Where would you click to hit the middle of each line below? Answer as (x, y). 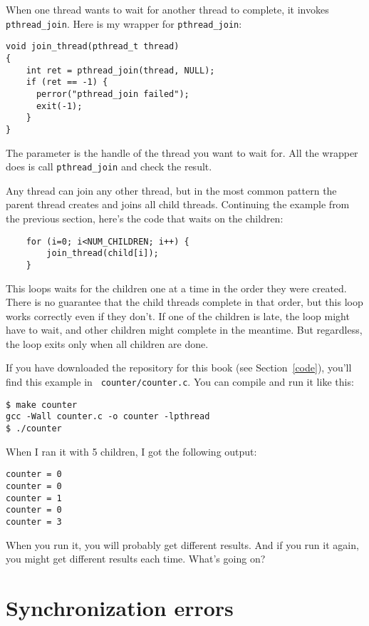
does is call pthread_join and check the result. (109, 166)
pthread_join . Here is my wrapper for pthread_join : (124, 23)
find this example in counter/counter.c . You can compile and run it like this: (180, 382)
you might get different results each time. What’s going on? (136, 559)
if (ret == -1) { (67, 82)
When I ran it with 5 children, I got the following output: (131, 451)
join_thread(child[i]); (103, 253)
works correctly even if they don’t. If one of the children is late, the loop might (178, 315)
